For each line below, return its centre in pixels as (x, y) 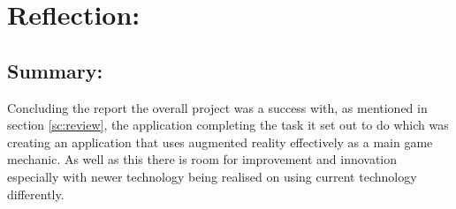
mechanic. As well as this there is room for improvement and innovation (202, 159)
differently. (36, 194)
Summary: (55, 70)
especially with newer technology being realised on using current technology (212, 176)
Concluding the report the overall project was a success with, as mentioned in (217, 107)
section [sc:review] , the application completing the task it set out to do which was (228, 125)
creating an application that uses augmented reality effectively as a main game (220, 142)
